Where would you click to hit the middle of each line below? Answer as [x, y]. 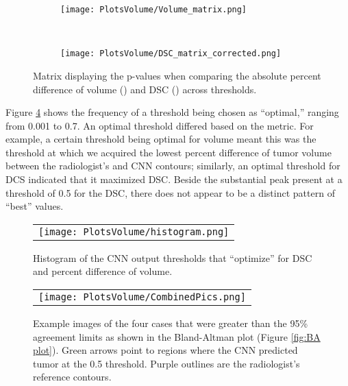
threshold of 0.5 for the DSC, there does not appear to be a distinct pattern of [170, 192]
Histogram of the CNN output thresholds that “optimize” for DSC [173, 257]
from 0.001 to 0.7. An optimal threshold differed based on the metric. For [160, 125]
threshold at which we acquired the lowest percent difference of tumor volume [169, 152]
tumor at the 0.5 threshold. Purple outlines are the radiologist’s [166, 363]
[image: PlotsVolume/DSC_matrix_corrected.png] [171, 54]
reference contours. [72, 377]
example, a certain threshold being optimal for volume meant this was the [161, 139]
